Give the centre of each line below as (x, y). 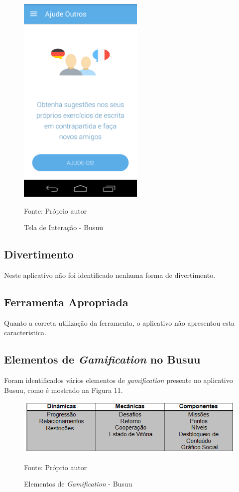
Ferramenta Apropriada (66, 302)
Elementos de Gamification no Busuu (102, 359)
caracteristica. (25, 332)
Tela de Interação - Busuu (63, 227)
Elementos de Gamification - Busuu (78, 484)
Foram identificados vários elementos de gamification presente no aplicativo (119, 380)
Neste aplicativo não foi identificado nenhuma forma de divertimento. (110, 275)
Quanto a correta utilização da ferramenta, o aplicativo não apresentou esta (119, 322)
